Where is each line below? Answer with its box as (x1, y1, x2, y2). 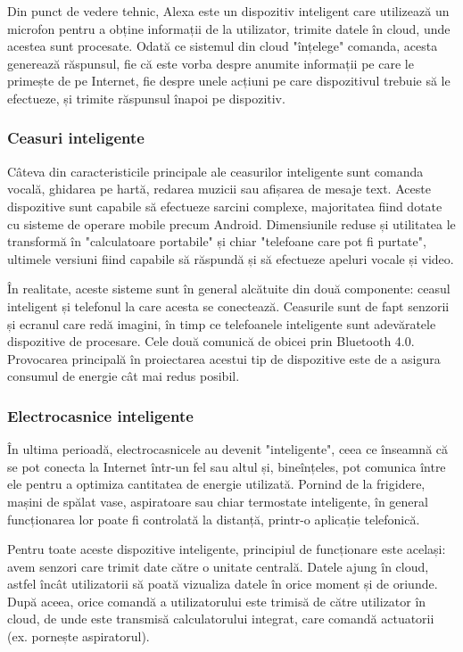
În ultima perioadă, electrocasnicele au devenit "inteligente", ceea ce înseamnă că (7, 440, 449, 458)
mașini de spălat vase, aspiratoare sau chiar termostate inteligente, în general (7, 491, 428, 510)
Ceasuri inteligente (7, 127, 145, 149)
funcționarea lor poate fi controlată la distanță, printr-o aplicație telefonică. (7, 509, 420, 528)
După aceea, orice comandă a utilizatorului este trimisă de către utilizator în (7, 591, 426, 610)
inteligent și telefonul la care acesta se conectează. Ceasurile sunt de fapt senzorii (7, 296, 450, 315)
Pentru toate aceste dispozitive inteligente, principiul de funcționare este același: (7, 540, 446, 558)
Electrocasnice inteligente (7, 404, 194, 426)
